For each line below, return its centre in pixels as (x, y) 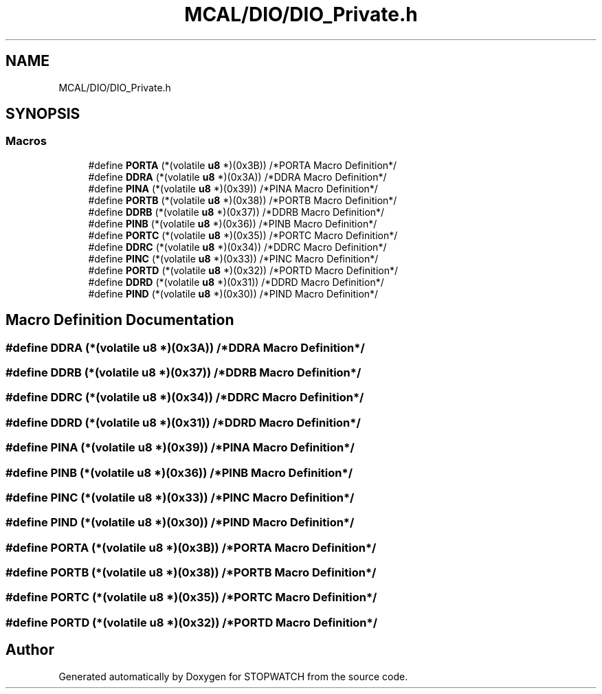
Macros (26, 141)
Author (30, 650)
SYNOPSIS (43, 114)
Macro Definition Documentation (120, 320)
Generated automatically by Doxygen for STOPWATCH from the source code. (233, 676)
